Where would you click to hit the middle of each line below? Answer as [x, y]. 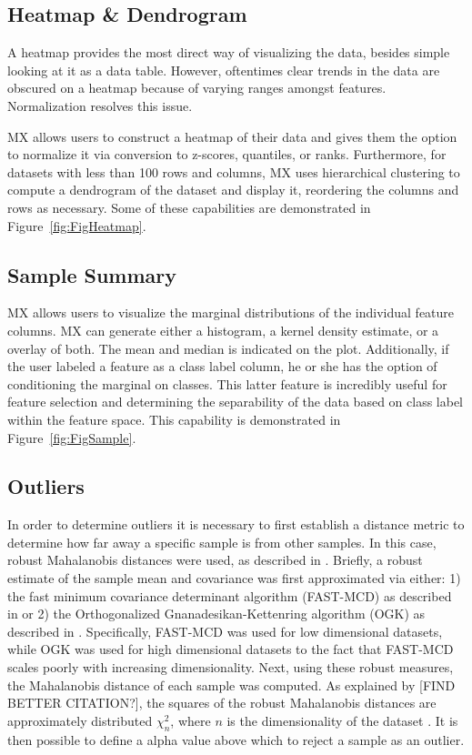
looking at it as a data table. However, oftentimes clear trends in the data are [224, 70]
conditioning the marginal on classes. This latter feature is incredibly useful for [227, 383]
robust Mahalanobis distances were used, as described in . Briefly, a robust [215, 560]
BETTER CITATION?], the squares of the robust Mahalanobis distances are [222, 703]
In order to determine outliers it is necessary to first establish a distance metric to [236, 524]
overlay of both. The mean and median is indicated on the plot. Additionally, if [228, 348]
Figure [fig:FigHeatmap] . [77, 225]
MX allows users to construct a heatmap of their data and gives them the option [232, 136]
